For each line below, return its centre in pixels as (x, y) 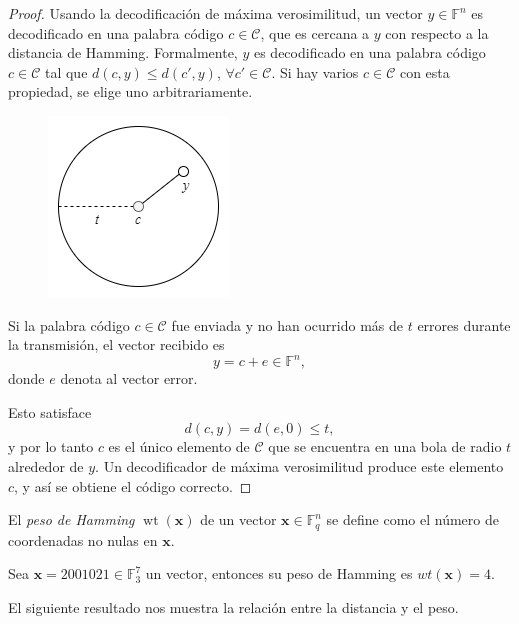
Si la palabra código (69, 324)
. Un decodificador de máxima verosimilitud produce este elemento (299, 466)
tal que (66, 71)
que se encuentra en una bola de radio (385, 446)
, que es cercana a (315, 32)
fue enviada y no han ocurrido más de (287, 324)
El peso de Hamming (71, 519)
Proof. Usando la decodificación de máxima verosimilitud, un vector (215, 13)
